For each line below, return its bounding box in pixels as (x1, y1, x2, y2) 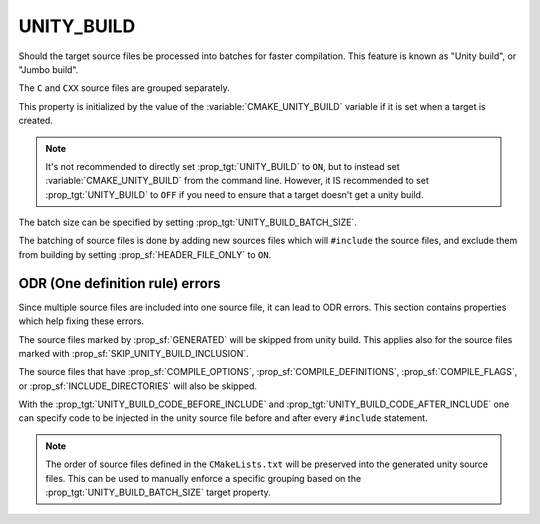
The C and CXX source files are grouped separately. (18, 82, 230, 94)
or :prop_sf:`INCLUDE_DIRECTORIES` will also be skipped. (18, 380, 258, 392)
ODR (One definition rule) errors (18, 275, 221, 292)
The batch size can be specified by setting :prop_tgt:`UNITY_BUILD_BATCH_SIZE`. (18, 216, 357, 229)
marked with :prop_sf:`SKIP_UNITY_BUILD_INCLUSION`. (18, 347, 249, 359)
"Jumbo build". (18, 63, 79, 75)
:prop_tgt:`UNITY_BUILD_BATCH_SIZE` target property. (45, 486, 272, 499)
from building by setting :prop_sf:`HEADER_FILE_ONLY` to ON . (18, 248, 272, 260)
